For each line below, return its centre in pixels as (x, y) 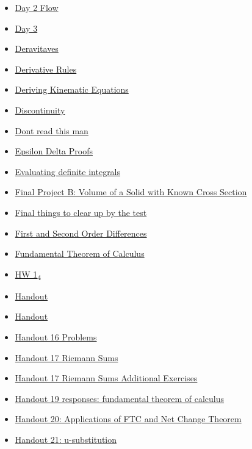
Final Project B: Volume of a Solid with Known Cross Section (131, 192)
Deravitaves (37, 48)
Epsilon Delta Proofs (54, 151)
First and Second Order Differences (81, 233)
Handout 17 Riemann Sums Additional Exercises (106, 378)
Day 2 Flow (37, 7)
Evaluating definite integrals (68, 171)
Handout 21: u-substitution (66, 439)
